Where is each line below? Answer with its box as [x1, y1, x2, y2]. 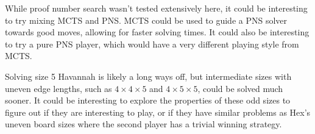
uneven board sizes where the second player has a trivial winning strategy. [5, 118, 282, 130]
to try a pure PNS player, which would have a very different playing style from [5, 37, 299, 50]
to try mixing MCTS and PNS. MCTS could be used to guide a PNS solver [5, 13, 288, 26]
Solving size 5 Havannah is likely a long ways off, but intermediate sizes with [5, 69, 292, 82]
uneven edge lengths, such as [5, 82, 112, 94]
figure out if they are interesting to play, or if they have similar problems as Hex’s [5, 105, 311, 118]
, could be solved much [197, 82, 283, 94]
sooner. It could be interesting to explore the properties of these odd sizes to [5, 94, 291, 107]
